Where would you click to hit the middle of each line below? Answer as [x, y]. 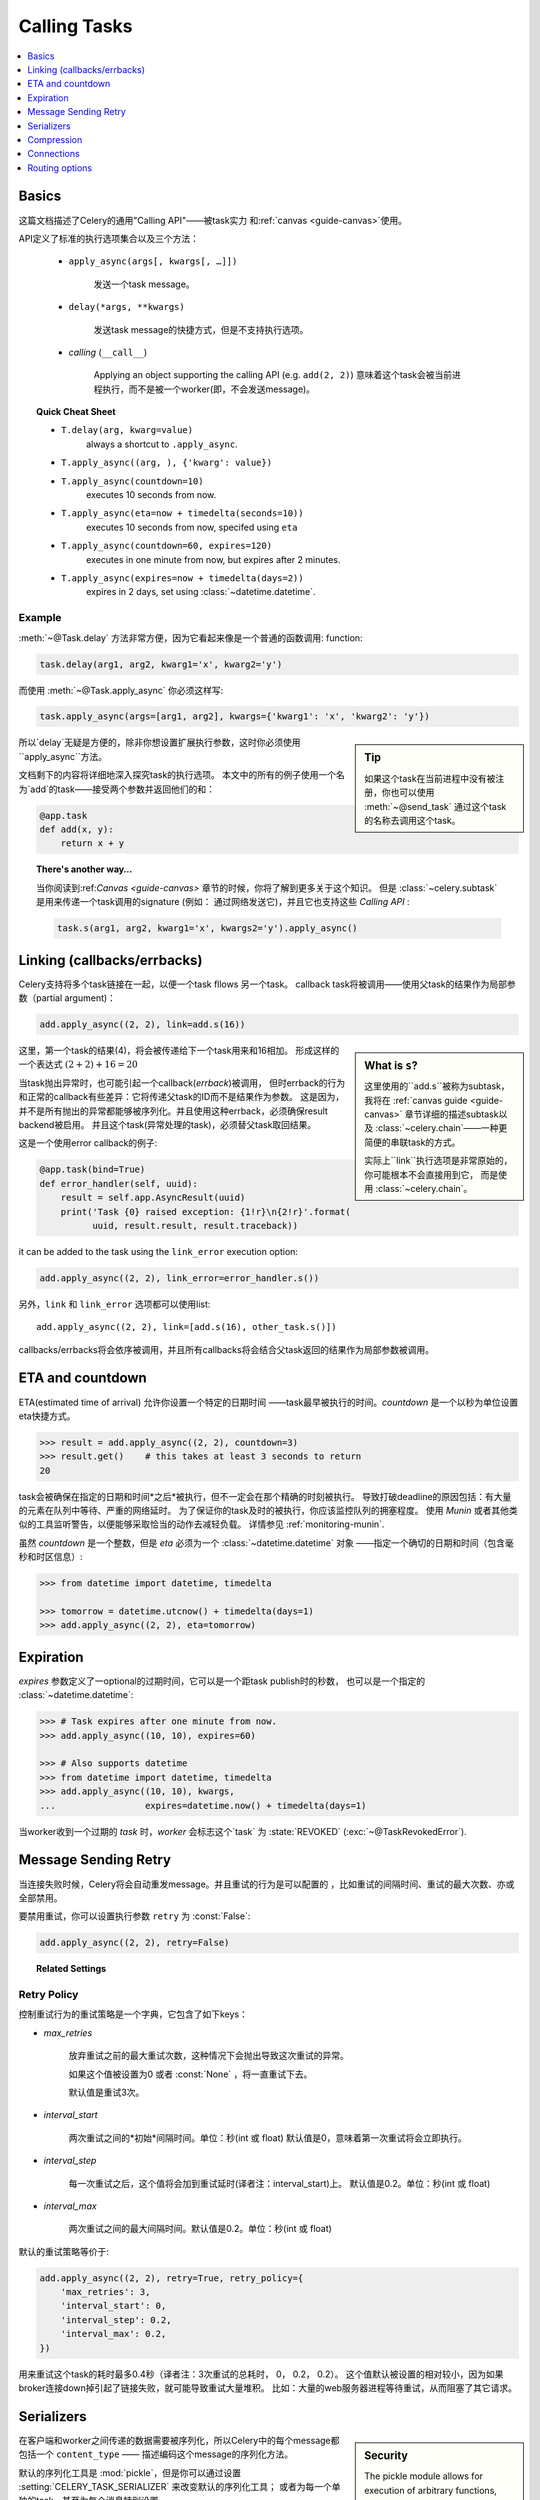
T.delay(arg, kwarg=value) [127, 430]
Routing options [60, 167]
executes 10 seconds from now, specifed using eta [192, 527]
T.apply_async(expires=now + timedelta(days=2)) [182, 578]
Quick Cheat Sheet [76, 412]
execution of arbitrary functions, [430, 2490]
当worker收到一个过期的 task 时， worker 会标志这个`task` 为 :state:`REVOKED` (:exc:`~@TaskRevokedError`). [242, 1831]
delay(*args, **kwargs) [126, 307]
